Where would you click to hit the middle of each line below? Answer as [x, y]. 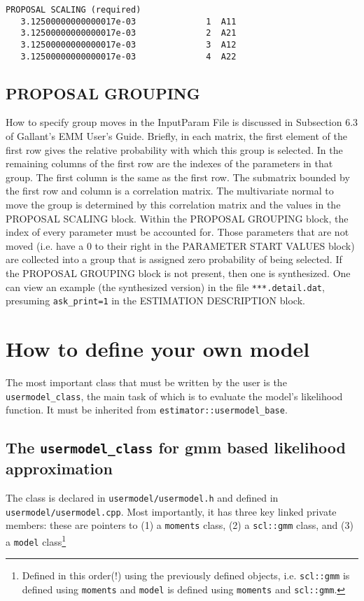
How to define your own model [158, 349]
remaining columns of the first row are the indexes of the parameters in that [169, 163]
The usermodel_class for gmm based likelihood [176, 447]
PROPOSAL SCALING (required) [73, 10]
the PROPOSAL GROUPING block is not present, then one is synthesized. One [178, 273]
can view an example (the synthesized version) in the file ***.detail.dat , [165, 287]
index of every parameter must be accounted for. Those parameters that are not [177, 232]
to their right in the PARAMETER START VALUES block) [225, 245]
